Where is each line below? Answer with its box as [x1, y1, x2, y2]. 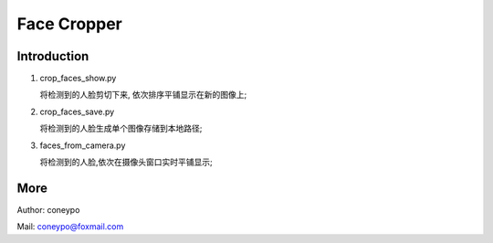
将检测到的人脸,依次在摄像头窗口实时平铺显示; [39, 156, 214, 168]
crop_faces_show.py [39, 73, 117, 84]
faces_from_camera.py [39, 140, 126, 151]
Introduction [16, 48, 89, 64]
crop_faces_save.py [39, 106, 115, 117]
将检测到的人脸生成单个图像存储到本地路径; [39, 123, 203, 134]
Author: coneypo [16, 204, 80, 215]
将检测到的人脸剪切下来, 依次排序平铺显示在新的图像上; [39, 90, 247, 100]
